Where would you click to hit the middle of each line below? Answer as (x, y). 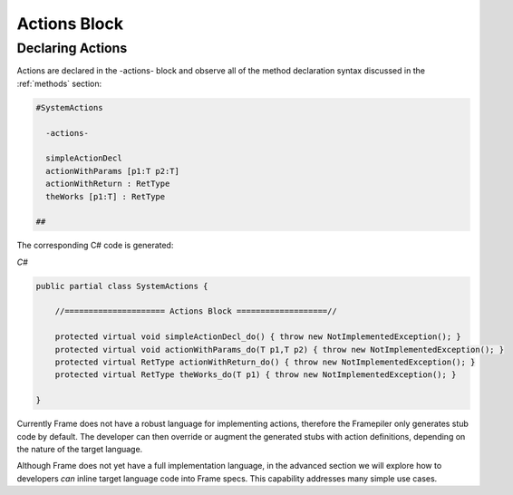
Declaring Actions (72, 48)
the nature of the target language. (80, 449)
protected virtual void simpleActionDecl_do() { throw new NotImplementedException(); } (258, 337)
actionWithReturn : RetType (108, 184)
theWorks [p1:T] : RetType (106, 196)
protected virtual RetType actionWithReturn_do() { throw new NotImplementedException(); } (265, 362)
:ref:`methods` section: (59, 83)
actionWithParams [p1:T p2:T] (113, 171)
